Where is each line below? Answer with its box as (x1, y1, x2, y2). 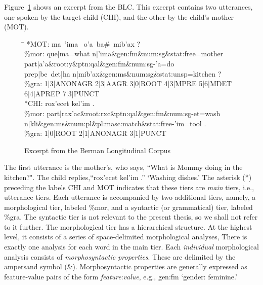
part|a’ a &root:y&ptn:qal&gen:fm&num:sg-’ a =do (24, 58, 174, 68)
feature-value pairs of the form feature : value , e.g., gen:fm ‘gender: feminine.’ (4, 271, 237, 281)
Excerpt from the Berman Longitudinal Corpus (24, 145, 171, 155)
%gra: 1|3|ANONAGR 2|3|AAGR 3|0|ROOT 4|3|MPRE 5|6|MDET (24, 78, 232, 89)
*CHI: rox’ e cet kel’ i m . (24, 98, 95, 109)
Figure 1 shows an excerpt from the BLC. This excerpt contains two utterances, (4, 2, 253, 12)
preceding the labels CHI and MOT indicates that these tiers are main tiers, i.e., (4, 182, 254, 192)
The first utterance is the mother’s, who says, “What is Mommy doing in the (4, 162, 243, 172)
